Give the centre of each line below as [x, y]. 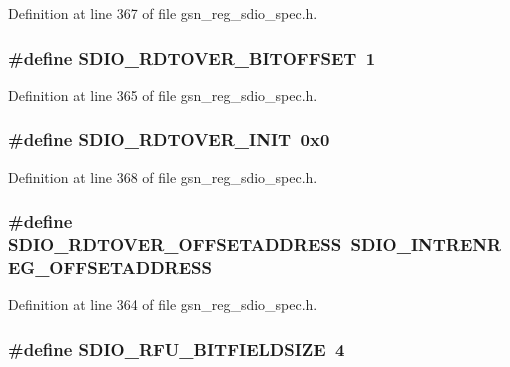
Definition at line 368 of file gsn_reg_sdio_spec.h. [163, 176]
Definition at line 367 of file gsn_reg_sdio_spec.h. [163, 13]
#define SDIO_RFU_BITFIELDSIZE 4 [176, 348]
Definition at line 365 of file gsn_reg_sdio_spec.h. [163, 94]
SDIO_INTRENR [426, 244]
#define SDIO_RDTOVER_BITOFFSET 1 [192, 57]
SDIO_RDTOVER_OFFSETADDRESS [175, 244]
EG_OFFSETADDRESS [110, 266]
